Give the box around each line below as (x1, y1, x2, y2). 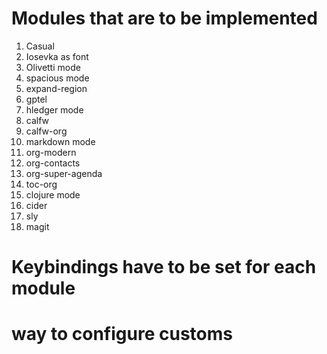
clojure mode (25, 188, 81, 201)
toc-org (25, 178, 58, 190)
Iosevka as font (25, 50, 89, 62)
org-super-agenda (25, 167, 103, 179)
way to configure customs (11, 323, 233, 346)
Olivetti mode (25, 61, 81, 73)
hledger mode (25, 103, 84, 116)
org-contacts (25, 157, 81, 169)
